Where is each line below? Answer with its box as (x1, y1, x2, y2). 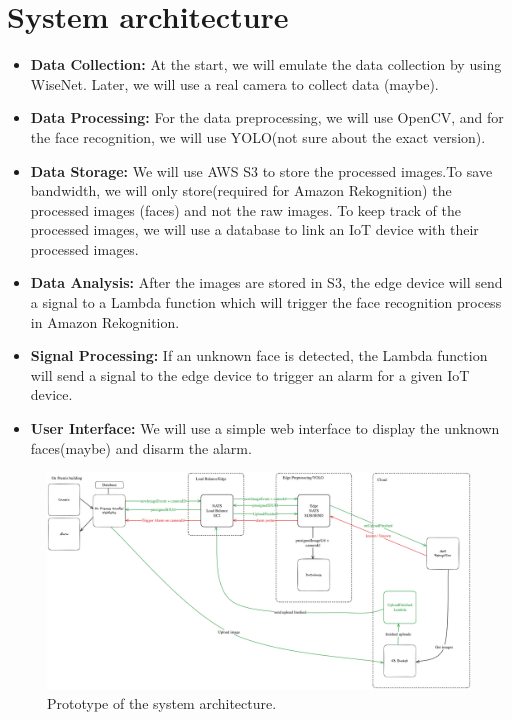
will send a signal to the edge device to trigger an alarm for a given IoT (30, 364, 470, 385)
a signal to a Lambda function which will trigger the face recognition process (30, 292, 502, 313)
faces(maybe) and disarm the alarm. (30, 437, 252, 458)
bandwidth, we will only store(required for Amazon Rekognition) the (30, 180, 452, 201)
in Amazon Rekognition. (30, 311, 180, 332)
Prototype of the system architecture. (47, 692, 277, 713)
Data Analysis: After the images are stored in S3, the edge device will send (30, 272, 503, 293)
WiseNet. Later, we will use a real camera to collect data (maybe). (30, 73, 439, 94)
